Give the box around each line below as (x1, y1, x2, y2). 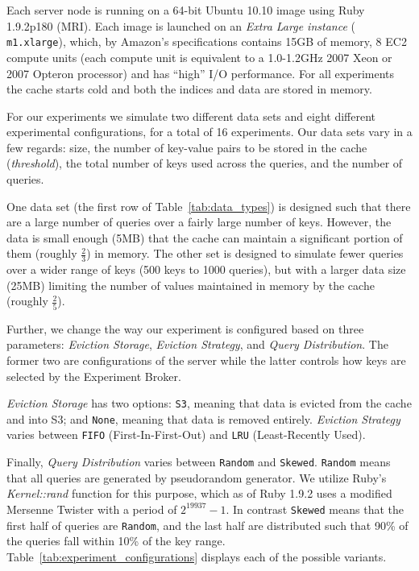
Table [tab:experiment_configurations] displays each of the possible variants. (6, 548, 387, 565)
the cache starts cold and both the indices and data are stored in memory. (6, 81, 372, 97)
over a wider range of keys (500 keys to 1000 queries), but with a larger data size (6, 261, 406, 278)
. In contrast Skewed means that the (226, 500, 404, 517)
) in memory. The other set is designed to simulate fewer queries (86, 245, 404, 262)
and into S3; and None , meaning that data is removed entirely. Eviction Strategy (6, 410, 400, 427)
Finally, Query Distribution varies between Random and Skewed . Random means (6, 453, 391, 470)
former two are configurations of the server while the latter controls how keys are (6, 351, 406, 368)
